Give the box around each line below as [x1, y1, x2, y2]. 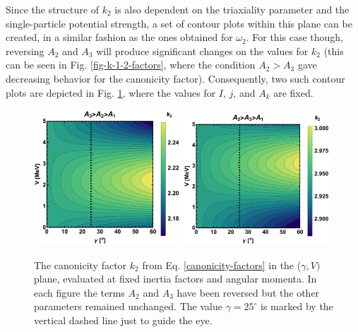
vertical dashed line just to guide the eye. [34, 313, 213, 328]
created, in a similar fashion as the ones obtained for [6, 30, 233, 45]
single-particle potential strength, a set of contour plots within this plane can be [6, 16, 352, 30]
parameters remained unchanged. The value [34, 299, 222, 314]
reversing [6, 43, 44, 58]
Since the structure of [6, 2, 99, 16]
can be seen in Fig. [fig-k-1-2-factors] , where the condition [6, 57, 256, 72]
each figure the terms [34, 285, 125, 300]
